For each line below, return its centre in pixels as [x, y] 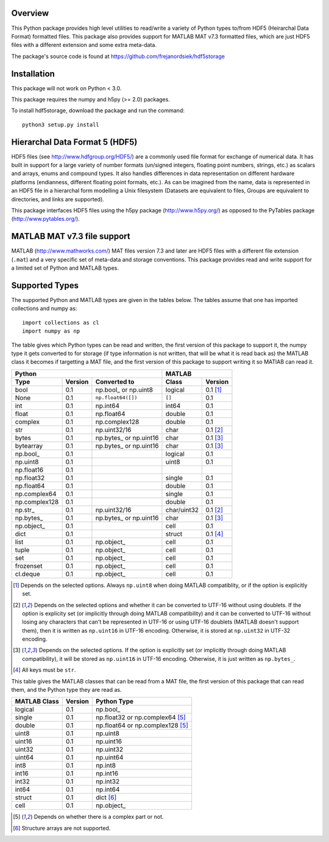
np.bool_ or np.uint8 [124, 389]
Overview [30, 13]
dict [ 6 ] [106, 797]
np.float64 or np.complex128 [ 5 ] [142, 725]
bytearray [29, 445]
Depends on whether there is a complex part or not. [99, 817]
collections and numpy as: [44, 309]
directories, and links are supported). [58, 199]
